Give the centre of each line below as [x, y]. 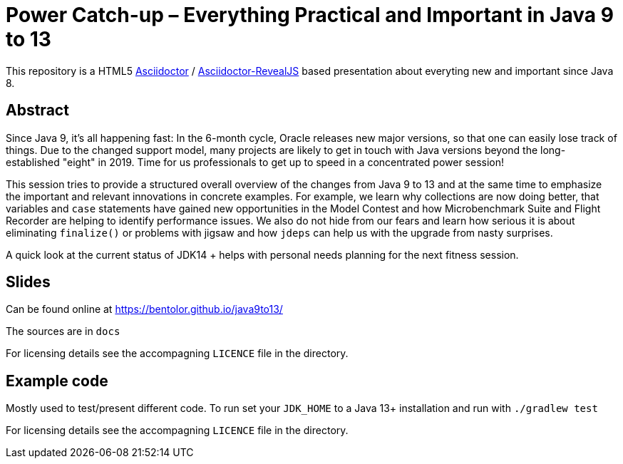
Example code [57, 381]
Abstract [37, 110]
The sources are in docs [63, 331]
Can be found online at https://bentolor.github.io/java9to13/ [144, 309]
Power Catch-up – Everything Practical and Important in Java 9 [310, 15]
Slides [28, 282]
